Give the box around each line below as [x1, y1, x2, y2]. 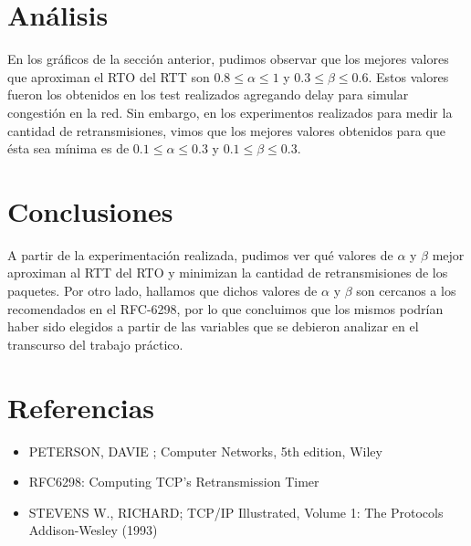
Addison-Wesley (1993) [28, 520, 158, 540]
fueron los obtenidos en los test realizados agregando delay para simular [7, 85, 409, 104]
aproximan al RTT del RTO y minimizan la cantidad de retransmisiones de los [7, 263, 448, 282]
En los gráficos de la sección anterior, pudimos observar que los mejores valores [7, 49, 449, 68]
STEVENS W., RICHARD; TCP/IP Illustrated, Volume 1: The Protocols [28, 502, 444, 521]
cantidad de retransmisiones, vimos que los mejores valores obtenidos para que [7, 121, 445, 140]
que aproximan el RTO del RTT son [7, 67, 210, 86]
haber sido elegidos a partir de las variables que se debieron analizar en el [7, 317, 419, 336]
